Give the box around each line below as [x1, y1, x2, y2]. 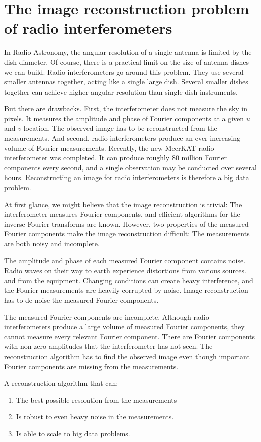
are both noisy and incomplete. [4, 238, 100, 248]
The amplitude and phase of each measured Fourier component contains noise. [4, 255, 246, 266]
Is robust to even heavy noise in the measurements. [16, 411, 174, 422]
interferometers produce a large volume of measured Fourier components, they [4, 321, 245, 332]
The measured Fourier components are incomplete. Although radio [4, 311, 209, 322]
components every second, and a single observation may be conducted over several [4, 162, 257, 172]
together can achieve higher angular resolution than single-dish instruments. [4, 86, 238, 97]
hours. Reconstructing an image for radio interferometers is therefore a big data [4, 172, 249, 183]
